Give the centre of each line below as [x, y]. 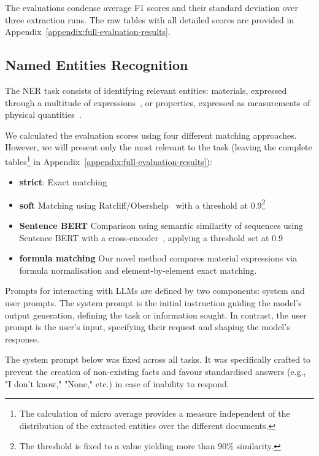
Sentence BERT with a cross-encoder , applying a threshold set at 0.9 [151, 237]
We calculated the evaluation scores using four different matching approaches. [151, 135]
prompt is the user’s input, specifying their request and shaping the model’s [148, 327]
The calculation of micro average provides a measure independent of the [155, 413]
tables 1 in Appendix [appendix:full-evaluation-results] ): [109, 160]
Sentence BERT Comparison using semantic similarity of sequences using [161, 226]
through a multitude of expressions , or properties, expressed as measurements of [158, 102]
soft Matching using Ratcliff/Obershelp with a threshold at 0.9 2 [142, 204]
